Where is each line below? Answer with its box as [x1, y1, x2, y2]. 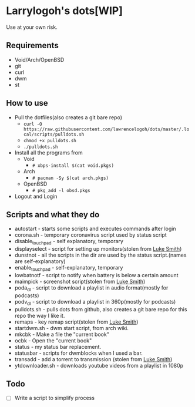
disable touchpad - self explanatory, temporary [14, 238, 123, 246]
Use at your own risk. [6, 23, 58, 31]
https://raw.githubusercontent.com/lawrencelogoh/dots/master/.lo [23, 126, 190, 132]
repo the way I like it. [14, 312, 65, 319]
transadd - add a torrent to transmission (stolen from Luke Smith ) [14, 355, 173, 362]
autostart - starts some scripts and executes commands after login [14, 225, 176, 233]
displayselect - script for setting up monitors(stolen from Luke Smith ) [14, 245, 182, 253]
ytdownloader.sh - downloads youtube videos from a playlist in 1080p [14, 362, 184, 369]
